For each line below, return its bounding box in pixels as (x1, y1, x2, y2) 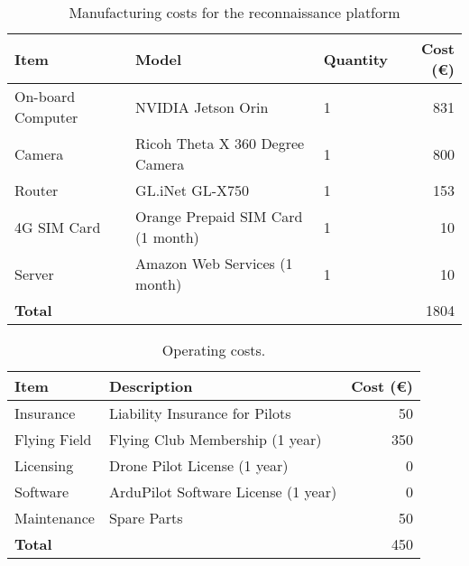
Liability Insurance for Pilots (108, 403, 291, 423)
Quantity (323, 48, 388, 70)
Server (14, 263, 54, 284)
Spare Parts (108, 507, 183, 528)
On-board (14, 86, 76, 107)
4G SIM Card (14, 216, 101, 237)
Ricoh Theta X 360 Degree (135, 133, 305, 153)
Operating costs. (161, 339, 266, 360)
